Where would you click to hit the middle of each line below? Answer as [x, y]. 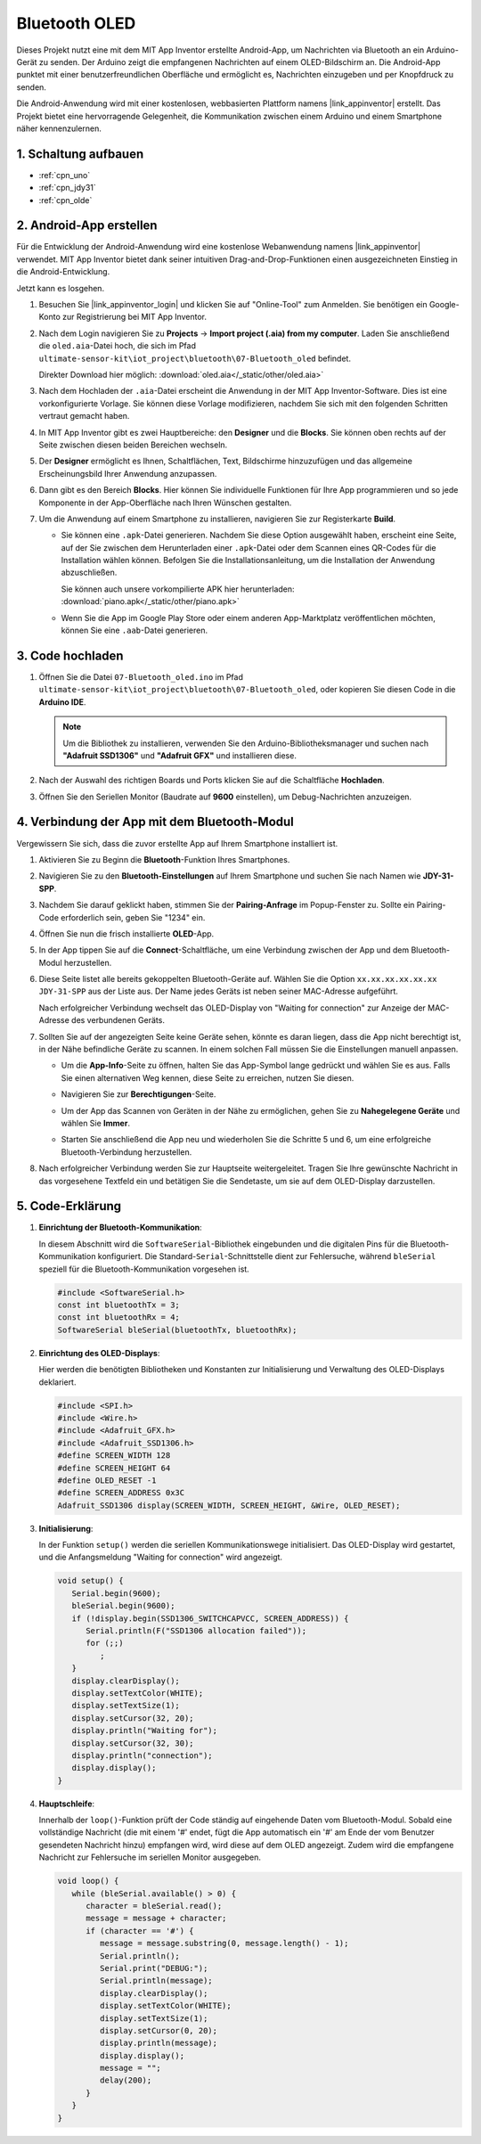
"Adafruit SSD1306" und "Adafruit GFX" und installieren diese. [180, 755]
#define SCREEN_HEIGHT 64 [114, 1468]
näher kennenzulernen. [59, 128]
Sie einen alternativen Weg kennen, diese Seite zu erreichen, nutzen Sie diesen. [208, 1077]
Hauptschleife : [67, 1804]
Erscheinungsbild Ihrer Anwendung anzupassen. [128, 473]
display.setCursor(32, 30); [133, 1743]
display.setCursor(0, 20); [159, 2030]
